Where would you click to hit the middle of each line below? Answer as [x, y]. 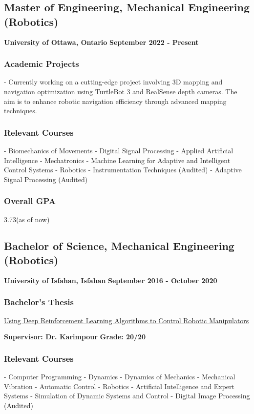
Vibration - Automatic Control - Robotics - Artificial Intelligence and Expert [119, 386]
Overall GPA [30, 201]
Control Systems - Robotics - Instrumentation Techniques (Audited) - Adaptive [123, 170]
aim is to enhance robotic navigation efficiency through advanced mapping [115, 101]
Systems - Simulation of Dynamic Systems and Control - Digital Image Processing [127, 396]
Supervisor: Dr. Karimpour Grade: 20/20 [75, 337]
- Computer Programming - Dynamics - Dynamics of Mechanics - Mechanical [120, 376]
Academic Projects [42, 64]
